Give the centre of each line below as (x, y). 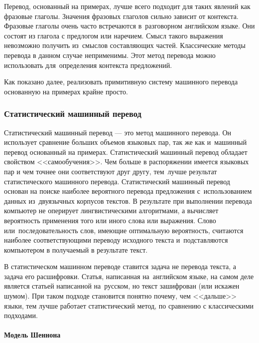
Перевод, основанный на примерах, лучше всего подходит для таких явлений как (127, 6)
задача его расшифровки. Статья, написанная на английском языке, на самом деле (129, 276)
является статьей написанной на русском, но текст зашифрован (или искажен (122, 286)
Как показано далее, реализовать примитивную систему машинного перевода (121, 82)
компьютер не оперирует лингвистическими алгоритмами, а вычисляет (111, 210)
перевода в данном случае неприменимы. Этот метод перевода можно (110, 55)
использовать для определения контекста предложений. (88, 65)
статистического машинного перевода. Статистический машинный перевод (117, 181)
